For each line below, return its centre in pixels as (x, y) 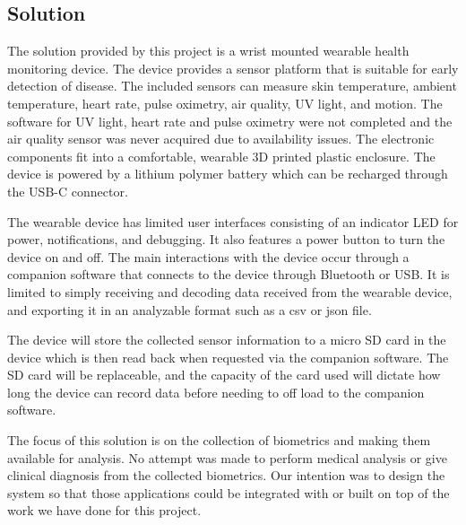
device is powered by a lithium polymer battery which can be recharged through (228, 174)
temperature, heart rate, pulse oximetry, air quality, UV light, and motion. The (225, 103)
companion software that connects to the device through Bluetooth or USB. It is (229, 274)
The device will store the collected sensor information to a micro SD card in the (227, 340)
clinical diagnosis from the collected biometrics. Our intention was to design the (226, 475)
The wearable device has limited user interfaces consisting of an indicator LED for (233, 221)
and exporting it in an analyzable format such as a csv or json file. (190, 309)
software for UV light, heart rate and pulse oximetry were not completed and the (230, 121)
